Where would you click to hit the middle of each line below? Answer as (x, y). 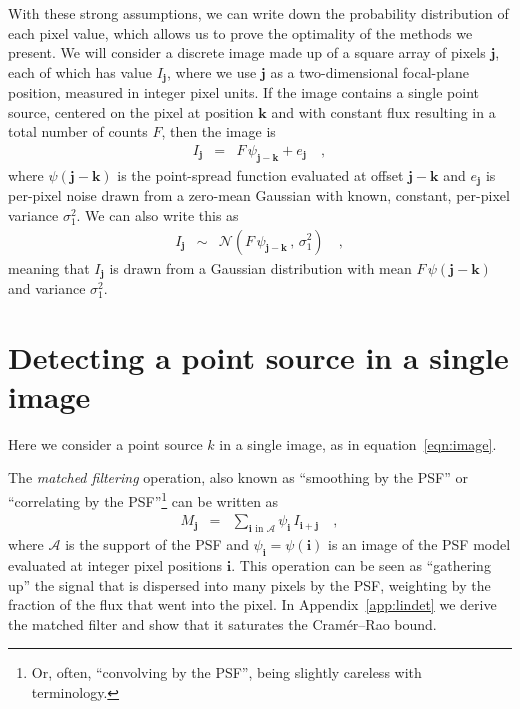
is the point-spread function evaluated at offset (260, 174)
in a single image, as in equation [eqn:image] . (358, 443)
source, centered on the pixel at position (131, 111)
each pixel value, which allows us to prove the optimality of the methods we (240, 32)
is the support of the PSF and (157, 544)
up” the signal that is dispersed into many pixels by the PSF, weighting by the (249, 584)
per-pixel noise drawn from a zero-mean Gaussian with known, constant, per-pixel (259, 195)
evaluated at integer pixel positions (115, 564)
